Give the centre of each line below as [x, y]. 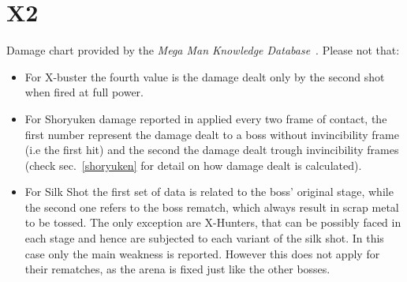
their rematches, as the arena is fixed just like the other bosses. [177, 269]
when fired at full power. [84, 92]
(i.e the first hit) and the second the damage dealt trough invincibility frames [212, 150]
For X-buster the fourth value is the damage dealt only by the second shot [205, 76]
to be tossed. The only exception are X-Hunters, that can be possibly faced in [213, 222]
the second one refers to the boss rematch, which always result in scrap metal [212, 207]
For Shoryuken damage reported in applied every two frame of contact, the [206, 118]
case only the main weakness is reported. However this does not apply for [202, 253]
